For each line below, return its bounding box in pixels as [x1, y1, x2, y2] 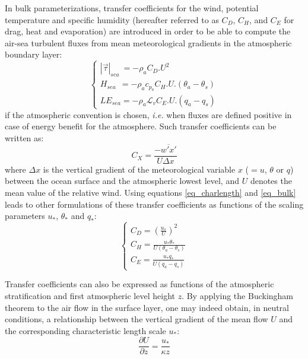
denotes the [250, 174, 292, 187]
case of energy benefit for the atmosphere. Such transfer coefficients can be [5, 120, 277, 132]
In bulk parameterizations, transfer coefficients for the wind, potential [5, 2, 259, 14]
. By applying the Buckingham [182, 289, 294, 301]
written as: [5, 131, 44, 144]
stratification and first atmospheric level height [5, 289, 175, 301]
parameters [5, 209, 45, 222]
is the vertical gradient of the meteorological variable [43, 163, 236, 175]
